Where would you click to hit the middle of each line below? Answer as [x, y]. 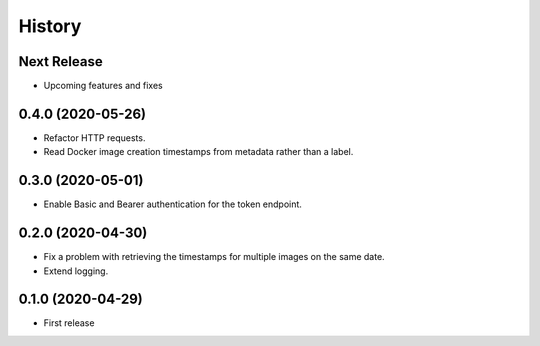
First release [69, 323]
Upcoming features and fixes [103, 86]
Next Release [61, 61]
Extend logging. [76, 271]
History [50, 26]
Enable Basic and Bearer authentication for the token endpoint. [172, 204]
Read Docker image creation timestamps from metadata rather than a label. [198, 152]
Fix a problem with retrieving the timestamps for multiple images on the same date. [214, 257]
